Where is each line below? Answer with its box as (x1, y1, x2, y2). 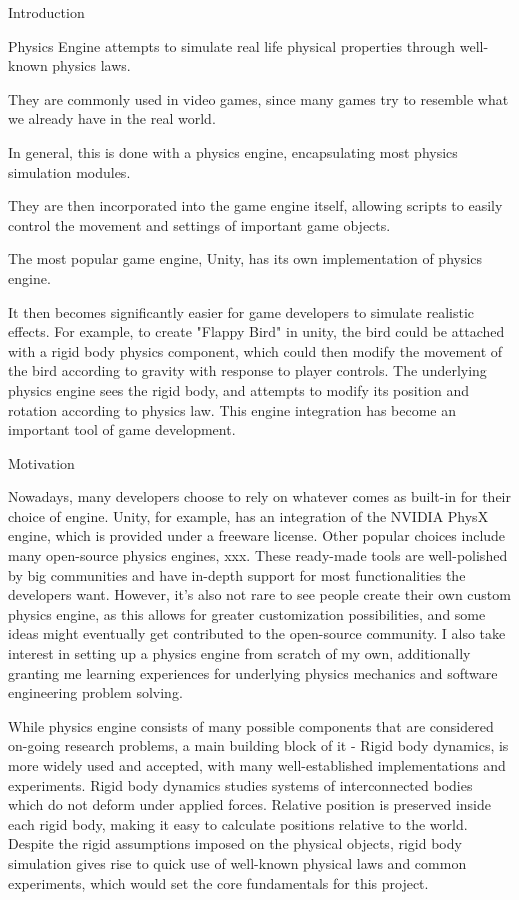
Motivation (8, 452, 75, 473)
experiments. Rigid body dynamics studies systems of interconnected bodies (8, 774, 473, 795)
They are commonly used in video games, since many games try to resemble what (8, 88, 509, 109)
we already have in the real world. (8, 108, 216, 129)
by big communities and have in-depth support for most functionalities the (8, 564, 466, 585)
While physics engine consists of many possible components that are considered (8, 715, 494, 736)
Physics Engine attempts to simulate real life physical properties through (8, 35, 456, 56)
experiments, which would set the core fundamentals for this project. (8, 872, 429, 893)
